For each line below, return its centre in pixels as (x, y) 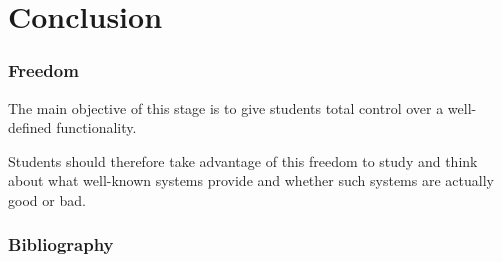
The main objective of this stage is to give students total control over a (226, 107)
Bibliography (61, 244)
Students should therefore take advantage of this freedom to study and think (243, 160)
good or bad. (47, 199)
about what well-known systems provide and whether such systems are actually (251, 180)
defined (30, 127)
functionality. (96, 127)
